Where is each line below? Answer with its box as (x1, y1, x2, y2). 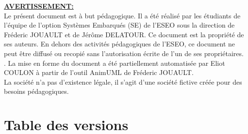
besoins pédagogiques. (4, 86, 69, 96)
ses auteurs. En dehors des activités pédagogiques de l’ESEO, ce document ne (4, 39, 235, 49)
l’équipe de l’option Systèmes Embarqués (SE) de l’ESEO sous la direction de (4, 20, 235, 30)
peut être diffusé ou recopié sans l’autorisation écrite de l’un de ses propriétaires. (4, 48, 244, 58)
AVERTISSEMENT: (4, 1, 74, 11)
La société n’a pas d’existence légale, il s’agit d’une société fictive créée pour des (4, 76, 242, 87)
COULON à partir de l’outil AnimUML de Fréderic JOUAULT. (4, 67, 194, 77)
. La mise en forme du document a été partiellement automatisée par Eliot (4, 58, 225, 68)
